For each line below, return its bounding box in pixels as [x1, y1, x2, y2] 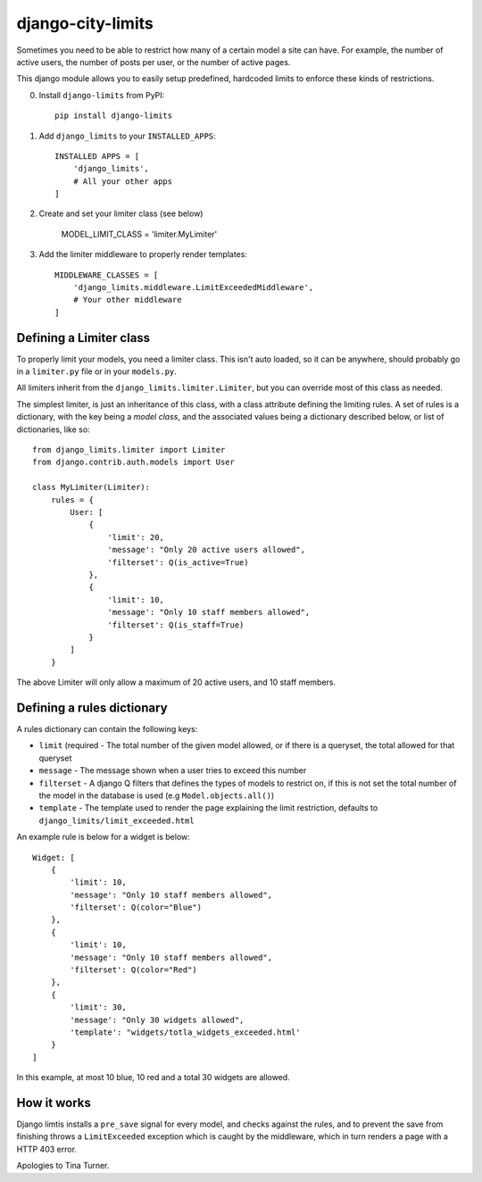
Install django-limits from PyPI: [38, 89, 165, 100]
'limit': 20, [107, 532, 165, 542]
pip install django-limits [54, 111, 173, 121]
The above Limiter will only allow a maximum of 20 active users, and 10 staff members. [16, 677, 337, 687]
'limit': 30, [70, 1003, 127, 1012]
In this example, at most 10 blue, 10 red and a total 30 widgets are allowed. [16, 1072, 290, 1083]
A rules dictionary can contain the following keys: [16, 723, 198, 734]
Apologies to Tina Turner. [16, 1161, 110, 1171]
